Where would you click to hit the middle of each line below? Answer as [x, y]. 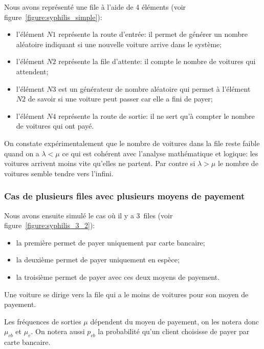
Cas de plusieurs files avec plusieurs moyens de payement [125, 196]
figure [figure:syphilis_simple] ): [53, 17]
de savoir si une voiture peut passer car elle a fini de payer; [120, 99]
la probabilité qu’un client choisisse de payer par [174, 331]
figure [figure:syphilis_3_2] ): [50, 225]
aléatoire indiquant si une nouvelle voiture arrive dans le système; [119, 44]
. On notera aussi [58, 331]
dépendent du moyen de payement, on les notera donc [174, 321]
